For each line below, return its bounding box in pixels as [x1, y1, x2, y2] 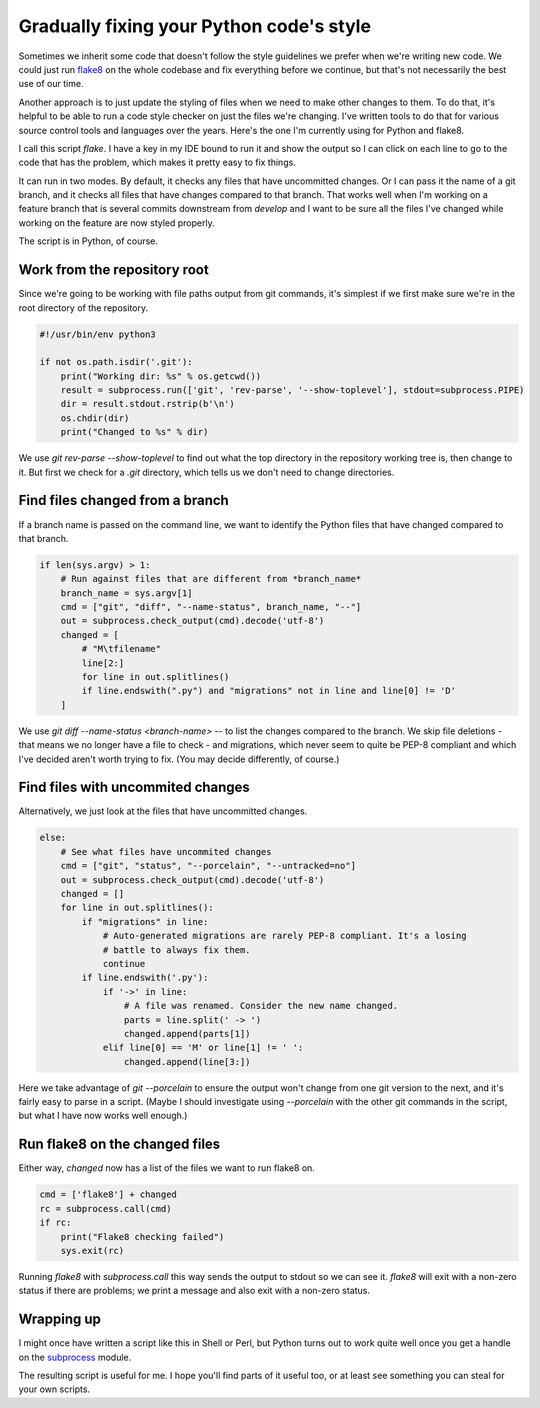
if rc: [39, 1217, 72, 1229]
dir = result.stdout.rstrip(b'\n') [60, 398, 235, 410]
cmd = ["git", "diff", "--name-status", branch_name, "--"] [60, 601, 362, 613]
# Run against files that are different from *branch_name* [60, 573, 362, 585]
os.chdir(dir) [60, 412, 130, 424]
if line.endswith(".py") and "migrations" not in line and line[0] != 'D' [81, 685, 457, 697]
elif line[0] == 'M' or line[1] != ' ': [102, 1042, 304, 1054]
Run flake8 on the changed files [18, 1136, 221, 1153]
